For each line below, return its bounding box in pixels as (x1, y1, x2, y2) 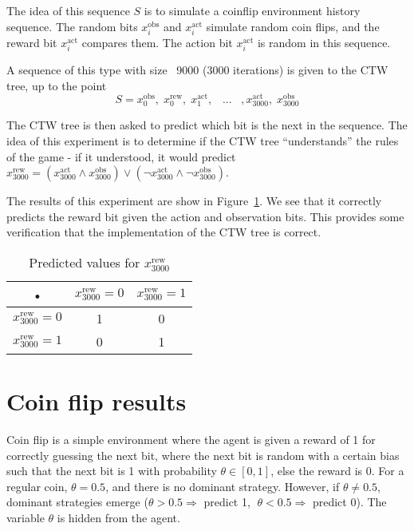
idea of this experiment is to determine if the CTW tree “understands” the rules (6, 132, 399, 149)
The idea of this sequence (6, 2, 130, 18)
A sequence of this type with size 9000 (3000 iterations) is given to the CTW (6, 61, 388, 77)
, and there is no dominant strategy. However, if (105, 478, 340, 494)
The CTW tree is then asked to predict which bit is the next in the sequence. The (6, 117, 408, 133)
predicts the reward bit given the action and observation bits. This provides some (6, 208, 404, 224)
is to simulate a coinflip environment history (144, 2, 361, 18)
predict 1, (203, 493, 250, 510)
